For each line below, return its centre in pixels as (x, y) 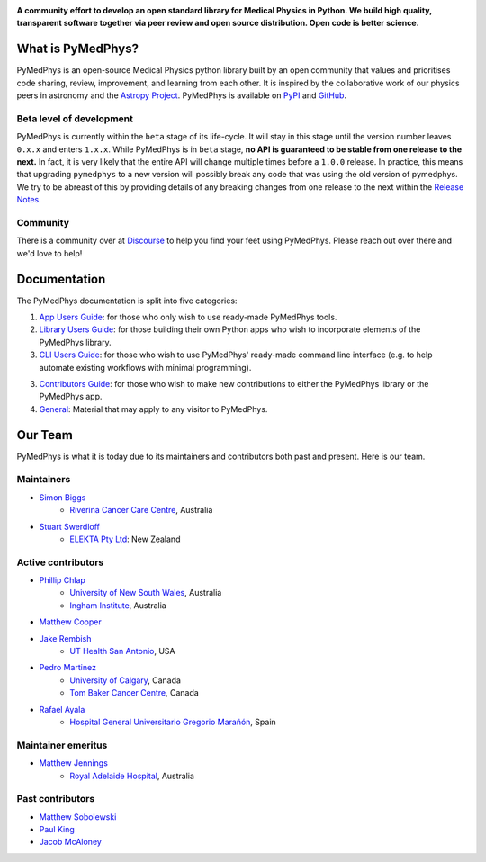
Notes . (29, 200)
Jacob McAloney (71, 842)
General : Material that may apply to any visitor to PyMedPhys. (153, 409)
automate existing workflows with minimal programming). (145, 367)
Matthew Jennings (73, 763)
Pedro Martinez (67, 668)
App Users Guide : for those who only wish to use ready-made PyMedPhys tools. (188, 317)
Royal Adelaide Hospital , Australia (132, 776)
